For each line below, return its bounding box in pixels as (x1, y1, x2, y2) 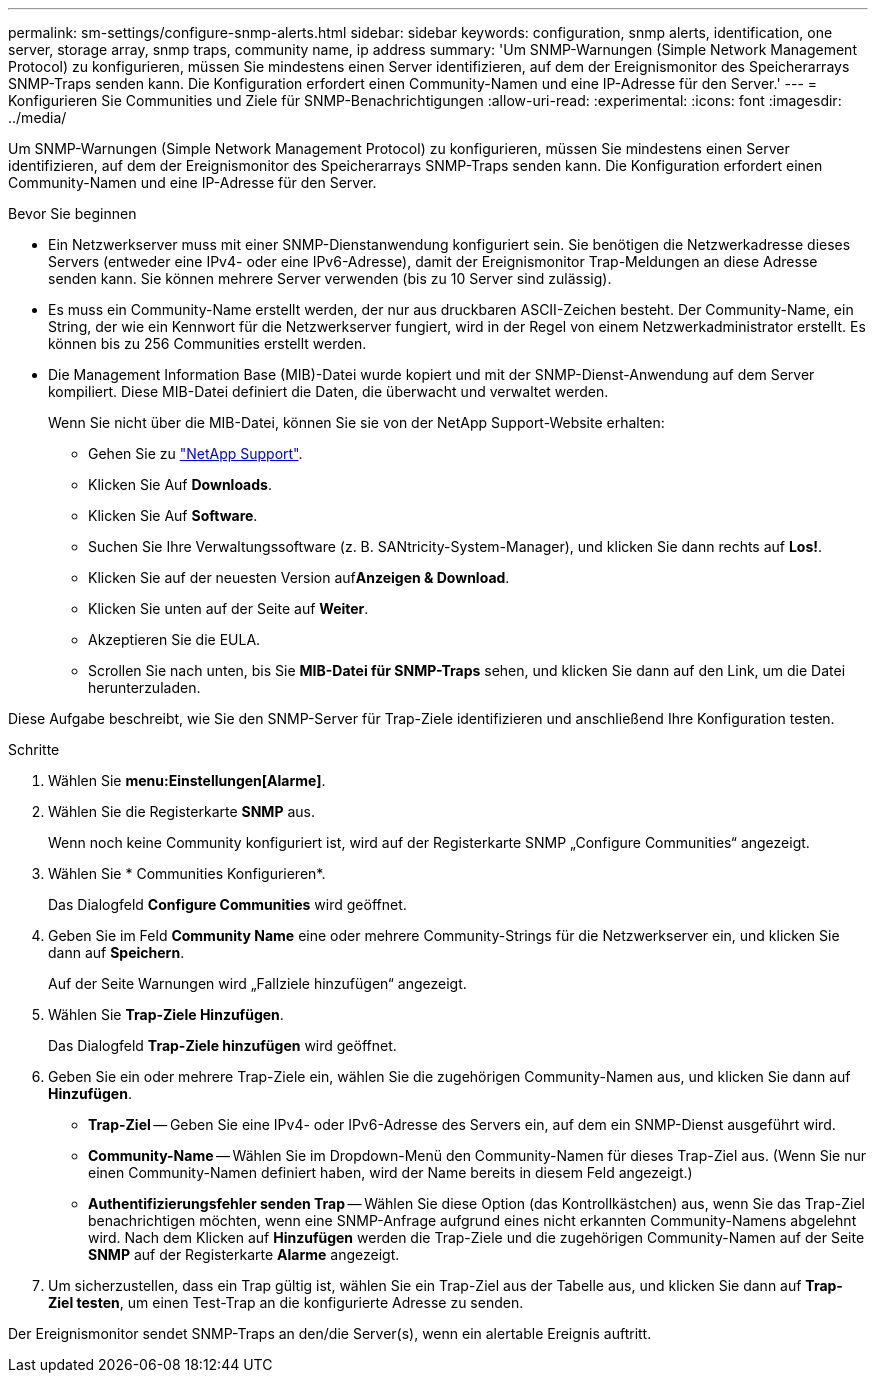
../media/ (8, 109, 67, 126)
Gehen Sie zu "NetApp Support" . (88, 445, 303, 462)
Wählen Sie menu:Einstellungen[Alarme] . (48, 772, 326, 789)
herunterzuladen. (88, 679, 201, 696)
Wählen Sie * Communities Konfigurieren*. (48, 865, 326, 882)
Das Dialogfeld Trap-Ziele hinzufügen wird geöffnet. (48, 1037, 397, 1054)
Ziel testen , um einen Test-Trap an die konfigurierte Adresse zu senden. (48, 1294, 524, 1311)
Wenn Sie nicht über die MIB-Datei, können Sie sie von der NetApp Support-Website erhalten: (48, 414, 665, 431)
